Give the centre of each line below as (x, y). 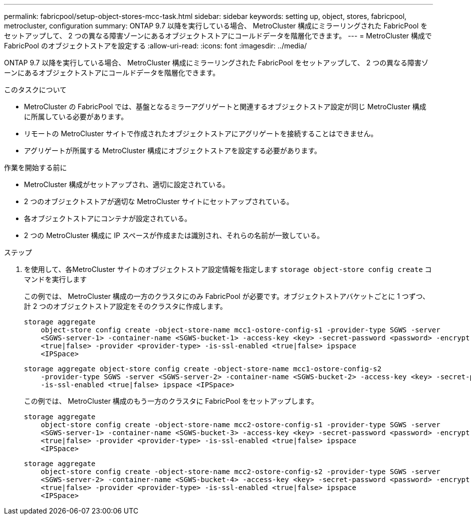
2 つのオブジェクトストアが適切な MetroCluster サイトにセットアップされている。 (159, 201)
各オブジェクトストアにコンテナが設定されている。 (108, 218)
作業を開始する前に (35, 167)
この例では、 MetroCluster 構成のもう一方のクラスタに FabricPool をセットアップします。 (171, 401)
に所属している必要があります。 (76, 117)
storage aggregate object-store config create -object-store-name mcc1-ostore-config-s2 (203, 369)
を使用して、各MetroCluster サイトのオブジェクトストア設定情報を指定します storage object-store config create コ (228, 269)
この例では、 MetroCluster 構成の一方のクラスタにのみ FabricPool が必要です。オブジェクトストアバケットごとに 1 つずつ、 (227, 296)
